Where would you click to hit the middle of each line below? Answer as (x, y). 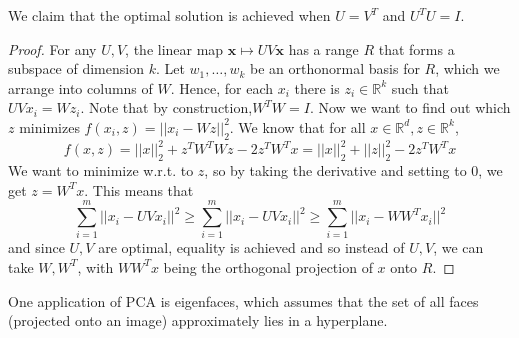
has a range (323, 48)
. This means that (139, 189)
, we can (458, 247)
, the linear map (174, 48)
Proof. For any (52, 48)
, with (95, 266)
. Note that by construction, (166, 107)
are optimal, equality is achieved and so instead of (251, 247)
